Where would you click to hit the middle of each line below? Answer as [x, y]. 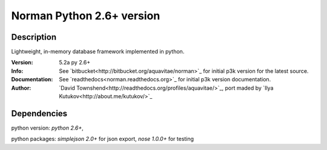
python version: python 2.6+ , [48, 128]
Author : [21, 88]
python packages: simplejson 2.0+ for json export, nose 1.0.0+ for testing [102, 139]
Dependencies [39, 114]
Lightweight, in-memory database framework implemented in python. [98, 52]
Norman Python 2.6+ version [86, 16]
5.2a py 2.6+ [75, 63]
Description [34, 37]
